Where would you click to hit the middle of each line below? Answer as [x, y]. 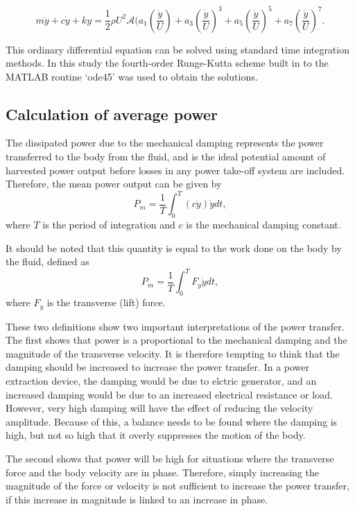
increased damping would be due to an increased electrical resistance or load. [169, 394]
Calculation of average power [112, 114]
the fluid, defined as [47, 261]
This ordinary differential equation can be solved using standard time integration [177, 49]
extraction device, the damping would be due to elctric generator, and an [161, 381]
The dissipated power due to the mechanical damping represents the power [165, 143]
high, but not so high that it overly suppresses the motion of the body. [156, 435]
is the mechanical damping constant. [263, 225]
